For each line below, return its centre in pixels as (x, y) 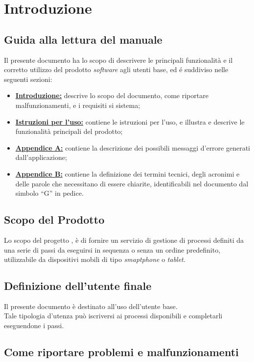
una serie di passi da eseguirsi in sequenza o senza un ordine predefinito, (112, 249)
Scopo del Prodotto (54, 220)
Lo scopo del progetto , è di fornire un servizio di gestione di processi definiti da (124, 240)
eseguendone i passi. (34, 325)
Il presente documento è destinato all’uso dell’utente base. (91, 306)
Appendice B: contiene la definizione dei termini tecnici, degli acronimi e (127, 173)
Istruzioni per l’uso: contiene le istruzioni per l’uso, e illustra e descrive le (130, 121)
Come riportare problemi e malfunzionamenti (121, 352)
